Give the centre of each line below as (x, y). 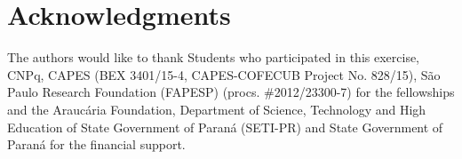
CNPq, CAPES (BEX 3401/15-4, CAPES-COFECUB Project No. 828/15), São (224, 74)
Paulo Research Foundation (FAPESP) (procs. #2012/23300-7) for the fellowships (231, 92)
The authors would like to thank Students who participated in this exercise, (214, 57)
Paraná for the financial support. (96, 144)
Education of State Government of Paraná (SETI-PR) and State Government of (225, 127)
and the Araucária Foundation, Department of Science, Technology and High (217, 109)
